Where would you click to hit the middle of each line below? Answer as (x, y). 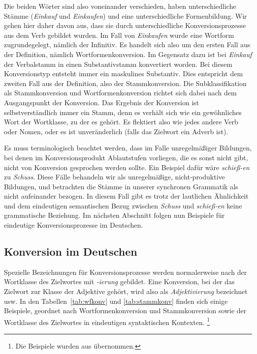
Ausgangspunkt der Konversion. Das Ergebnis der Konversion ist (102, 102)
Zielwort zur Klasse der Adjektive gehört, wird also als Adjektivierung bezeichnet (126, 291)
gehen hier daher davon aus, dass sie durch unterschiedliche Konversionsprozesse (125, 25)
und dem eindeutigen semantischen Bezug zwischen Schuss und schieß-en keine (123, 205)
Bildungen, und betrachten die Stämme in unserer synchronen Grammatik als (121, 186)
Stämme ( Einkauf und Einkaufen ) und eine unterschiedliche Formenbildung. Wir (126, 15)
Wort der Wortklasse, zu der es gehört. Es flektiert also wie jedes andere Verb (121, 122)
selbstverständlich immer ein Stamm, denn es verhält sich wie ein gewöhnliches (123, 112)
